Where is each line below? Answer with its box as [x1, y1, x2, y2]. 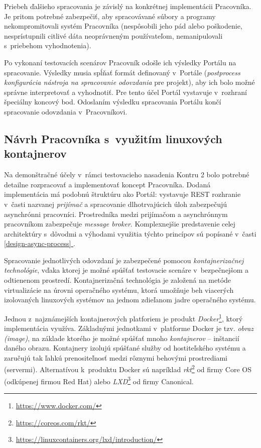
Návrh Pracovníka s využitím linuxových [4, 131, 222, 146]
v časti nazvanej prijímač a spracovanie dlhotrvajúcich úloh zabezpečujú [4, 198, 227, 209]
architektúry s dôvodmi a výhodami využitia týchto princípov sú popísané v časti [4, 228, 256, 239]
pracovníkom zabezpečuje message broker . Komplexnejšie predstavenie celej [4, 218, 235, 229]
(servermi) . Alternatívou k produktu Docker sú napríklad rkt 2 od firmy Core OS [4, 363, 251, 375]
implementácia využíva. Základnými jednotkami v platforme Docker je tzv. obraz [4, 323, 254, 333]
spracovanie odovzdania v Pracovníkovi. [4, 106, 127, 117]
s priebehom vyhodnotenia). [4, 40, 91, 51]
